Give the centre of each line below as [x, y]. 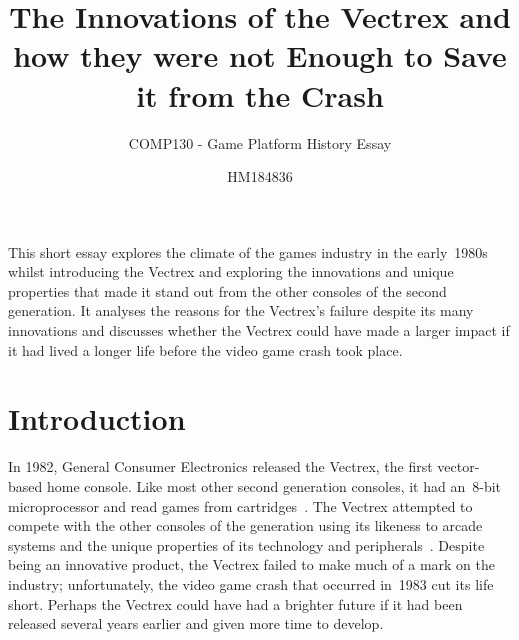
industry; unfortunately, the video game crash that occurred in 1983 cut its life [251, 583]
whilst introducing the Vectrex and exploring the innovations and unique [231, 271]
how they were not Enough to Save [260, 55]
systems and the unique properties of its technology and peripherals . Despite [246, 544]
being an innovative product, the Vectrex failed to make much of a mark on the [252, 564]
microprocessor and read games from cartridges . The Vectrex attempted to [240, 505]
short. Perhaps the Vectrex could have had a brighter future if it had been [235, 603]
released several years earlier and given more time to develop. [196, 623]
